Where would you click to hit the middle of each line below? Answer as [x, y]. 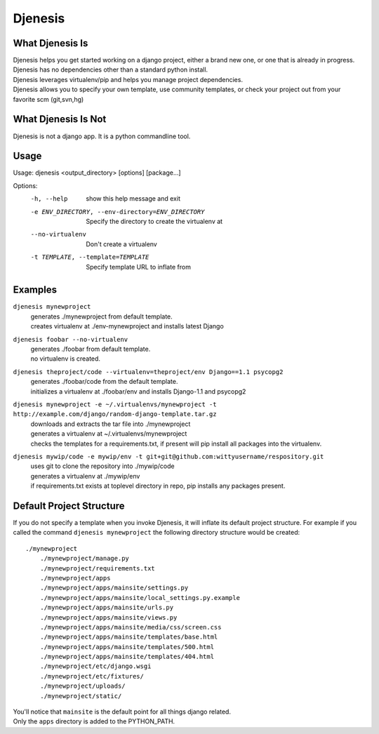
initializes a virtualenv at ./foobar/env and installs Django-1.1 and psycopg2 [138, 391]
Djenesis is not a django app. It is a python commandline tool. [102, 136]
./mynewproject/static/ [81, 696]
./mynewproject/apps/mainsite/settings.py [114, 588]
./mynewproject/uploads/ [82, 686]
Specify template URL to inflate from [138, 267]
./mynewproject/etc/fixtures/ [92, 676]
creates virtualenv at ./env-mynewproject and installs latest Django [127, 326]
